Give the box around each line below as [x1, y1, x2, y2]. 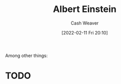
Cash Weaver [71, 20, 99, 26]
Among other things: [5, 52, 48, 58]
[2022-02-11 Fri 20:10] [61, 29, 108, 35]
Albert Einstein [52, 3, 117, 15]
